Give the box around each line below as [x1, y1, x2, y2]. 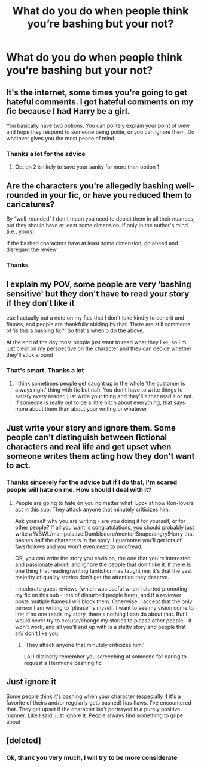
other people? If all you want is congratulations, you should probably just [14, 524, 194, 531]
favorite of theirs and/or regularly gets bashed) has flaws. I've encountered [6, 699, 191, 706]
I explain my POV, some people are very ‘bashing [6, 279, 191, 290]
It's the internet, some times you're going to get [6, 87, 187, 97]
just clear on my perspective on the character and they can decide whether [6, 345, 192, 352]
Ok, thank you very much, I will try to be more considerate [6, 753, 178, 762]
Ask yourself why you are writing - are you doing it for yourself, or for [14, 517, 186, 524]
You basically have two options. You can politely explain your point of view [6, 122, 190, 129]
